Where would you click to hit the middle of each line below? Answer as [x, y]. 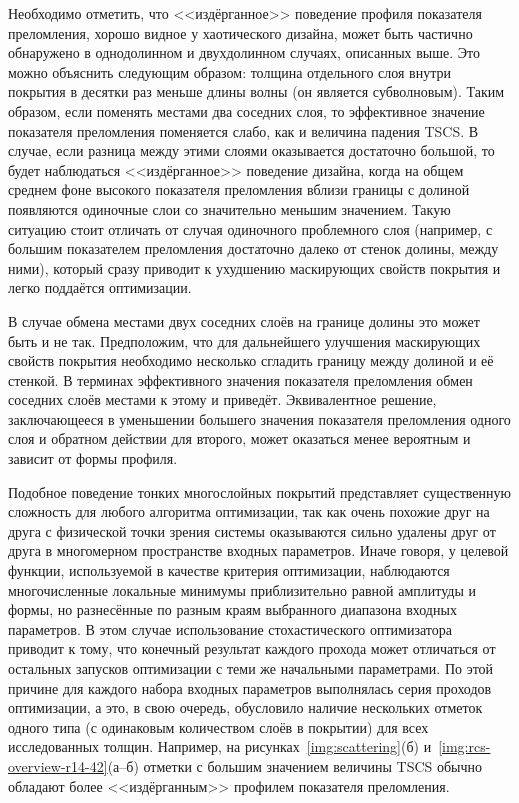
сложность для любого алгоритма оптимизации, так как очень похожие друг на [249, 511]
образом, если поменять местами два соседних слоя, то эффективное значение [246, 110]
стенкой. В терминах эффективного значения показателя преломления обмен [240, 379]
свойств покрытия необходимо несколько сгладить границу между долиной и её [251, 360]
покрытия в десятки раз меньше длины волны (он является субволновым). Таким [256, 91]
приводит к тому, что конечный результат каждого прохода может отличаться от [252, 648]
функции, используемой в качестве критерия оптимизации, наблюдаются [229, 570]
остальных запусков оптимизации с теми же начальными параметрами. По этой [251, 668]
